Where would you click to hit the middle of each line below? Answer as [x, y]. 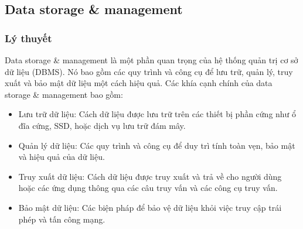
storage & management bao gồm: [64, 94]
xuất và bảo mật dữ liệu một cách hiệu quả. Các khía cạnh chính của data [139, 83]
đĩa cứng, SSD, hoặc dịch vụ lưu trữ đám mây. [102, 125]
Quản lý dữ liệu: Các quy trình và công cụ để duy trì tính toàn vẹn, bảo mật [157, 145]
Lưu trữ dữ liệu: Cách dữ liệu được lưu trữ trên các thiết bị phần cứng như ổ [157, 114]
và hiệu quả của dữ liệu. [62, 157]
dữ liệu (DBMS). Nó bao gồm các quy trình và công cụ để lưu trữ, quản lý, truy [149, 71]
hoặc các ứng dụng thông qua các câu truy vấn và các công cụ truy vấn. [148, 188]
